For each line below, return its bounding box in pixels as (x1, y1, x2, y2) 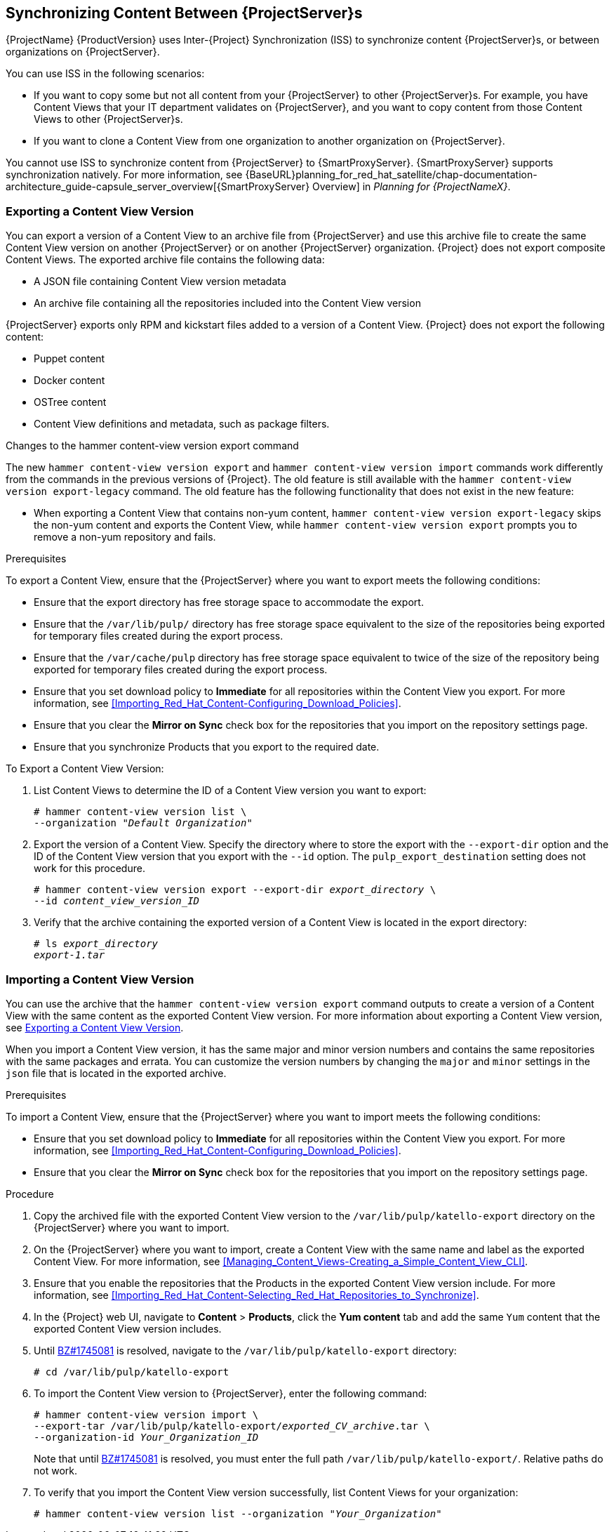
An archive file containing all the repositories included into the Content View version (34, 297, 421, 310)
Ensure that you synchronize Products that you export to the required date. (34, 741, 380, 753)
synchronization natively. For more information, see (6, 169, 243, 181)
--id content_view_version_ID (34, 895, 200, 907)
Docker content (34, 374, 105, 387)
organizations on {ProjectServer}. (6, 46, 160, 58)
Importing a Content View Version (6, 972, 194, 986)
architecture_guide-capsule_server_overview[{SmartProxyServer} (6, 180, 310, 193)
